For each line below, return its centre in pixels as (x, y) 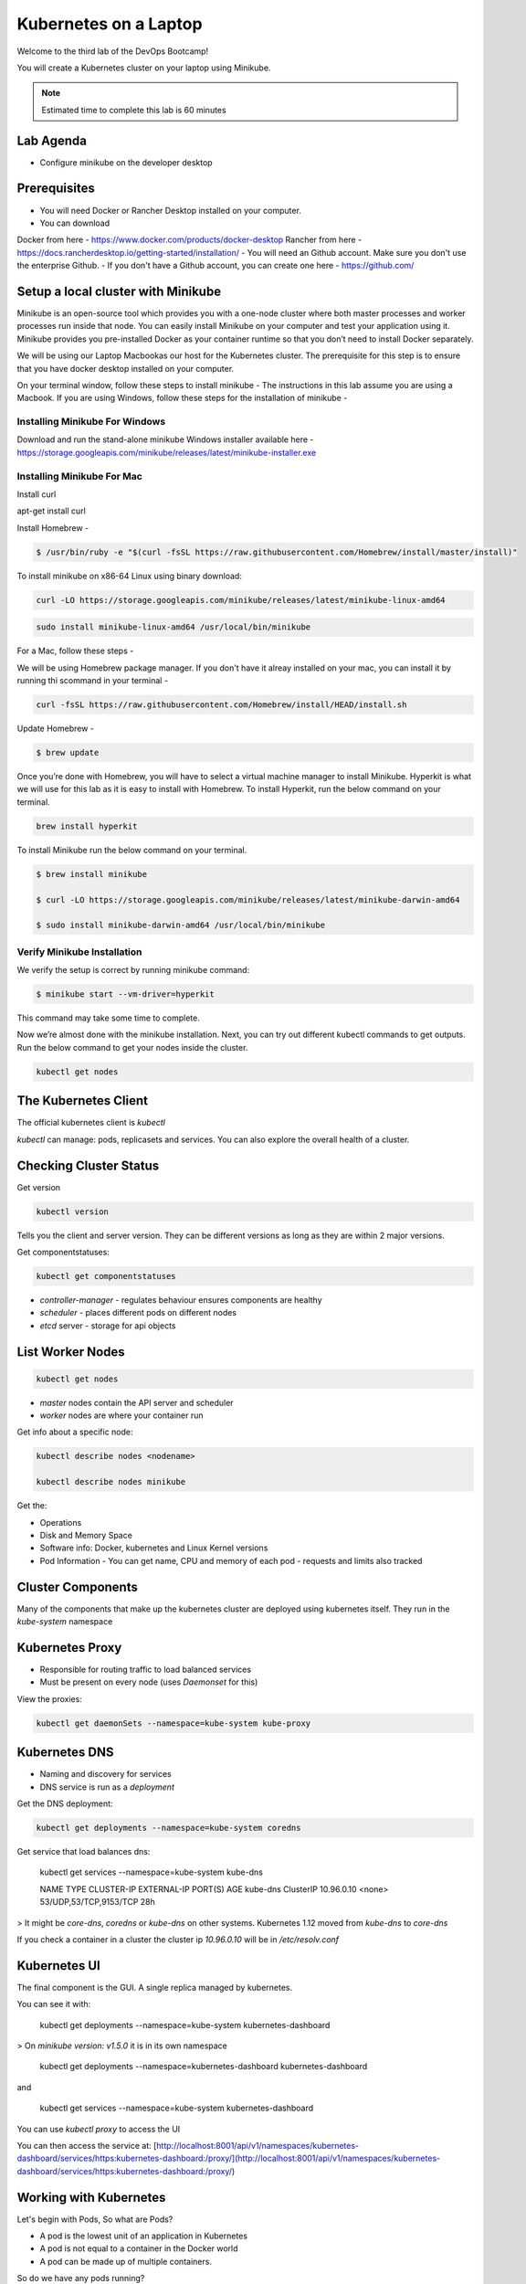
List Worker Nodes (71, 1352)
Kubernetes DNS (65, 1753)
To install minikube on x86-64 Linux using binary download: (129, 576)
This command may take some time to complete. (108, 1018)
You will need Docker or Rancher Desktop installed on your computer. (170, 210)
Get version (39, 1187)
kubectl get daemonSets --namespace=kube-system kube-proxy (174, 1723)
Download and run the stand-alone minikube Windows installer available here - (165, 439)
